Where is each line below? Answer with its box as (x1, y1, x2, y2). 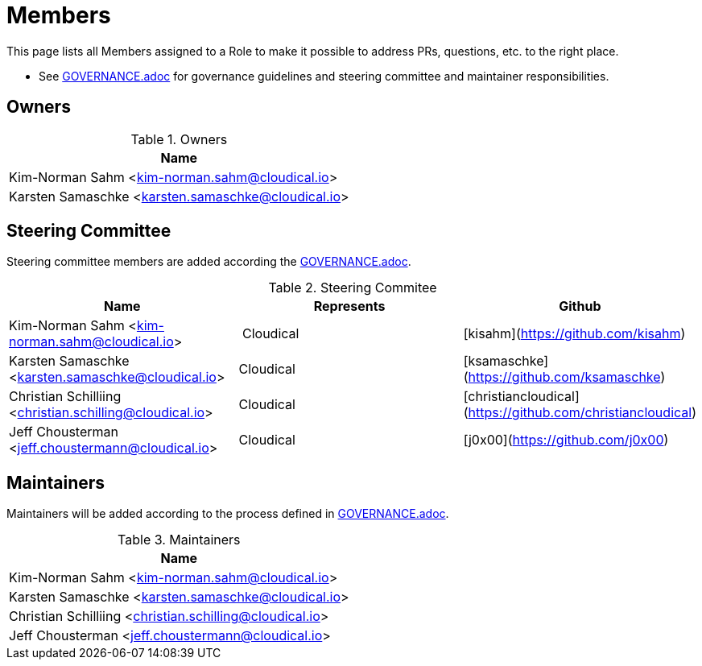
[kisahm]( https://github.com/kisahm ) (463, 325, 686, 342)
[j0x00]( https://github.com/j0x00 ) (463, 432, 669, 449)
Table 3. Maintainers (118, 532, 241, 548)
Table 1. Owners (130, 130, 228, 147)
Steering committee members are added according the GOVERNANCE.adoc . (6, 254, 411, 269)
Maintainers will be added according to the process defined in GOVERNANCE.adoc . (6, 507, 449, 521)
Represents (313, 298, 386, 315)
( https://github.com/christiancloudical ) (463, 404, 696, 421)
